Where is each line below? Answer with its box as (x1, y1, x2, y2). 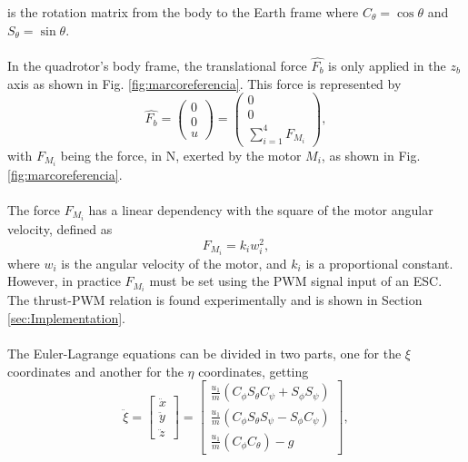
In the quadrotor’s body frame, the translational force (7, 56, 307, 74)
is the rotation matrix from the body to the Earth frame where (7, 3, 359, 21)
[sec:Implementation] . (7, 309, 125, 328)
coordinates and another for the (7, 361, 184, 380)
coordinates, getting (198, 361, 309, 380)
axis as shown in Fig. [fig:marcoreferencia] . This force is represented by (7, 74, 402, 93)
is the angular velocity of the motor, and (61, 253, 287, 272)
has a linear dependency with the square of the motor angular (88, 200, 433, 219)
